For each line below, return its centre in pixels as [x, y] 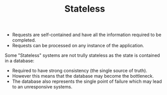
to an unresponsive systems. [42, 87]
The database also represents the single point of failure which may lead [87, 81]
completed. [24, 40]
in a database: [20, 61]
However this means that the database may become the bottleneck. [83, 76]
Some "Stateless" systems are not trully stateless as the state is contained [82, 55]
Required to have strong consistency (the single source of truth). [80, 71]
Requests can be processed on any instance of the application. [78, 46]
